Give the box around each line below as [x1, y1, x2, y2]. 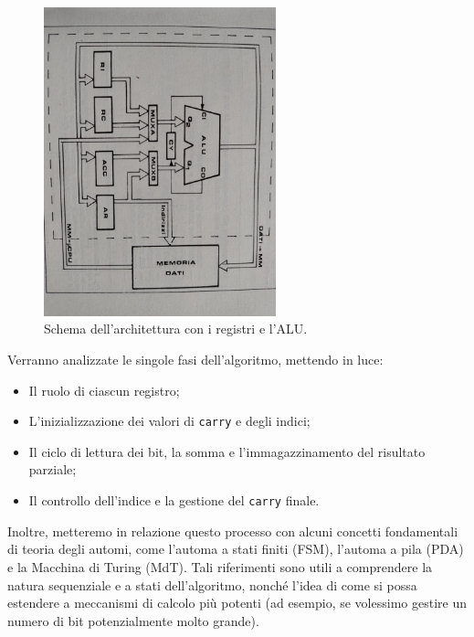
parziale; [28, 460, 77, 479]
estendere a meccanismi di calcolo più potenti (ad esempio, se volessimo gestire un [7, 593, 467, 612]
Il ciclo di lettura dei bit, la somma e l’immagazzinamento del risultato [28, 441, 426, 461]
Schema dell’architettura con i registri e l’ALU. [44, 319, 308, 338]
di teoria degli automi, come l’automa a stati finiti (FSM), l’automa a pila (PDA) [7, 539, 464, 558]
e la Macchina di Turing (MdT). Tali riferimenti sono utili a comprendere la [7, 557, 433, 576]
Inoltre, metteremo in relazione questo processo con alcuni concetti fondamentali [7, 521, 458, 540]
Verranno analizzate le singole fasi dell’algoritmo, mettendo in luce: [7, 350, 384, 369]
